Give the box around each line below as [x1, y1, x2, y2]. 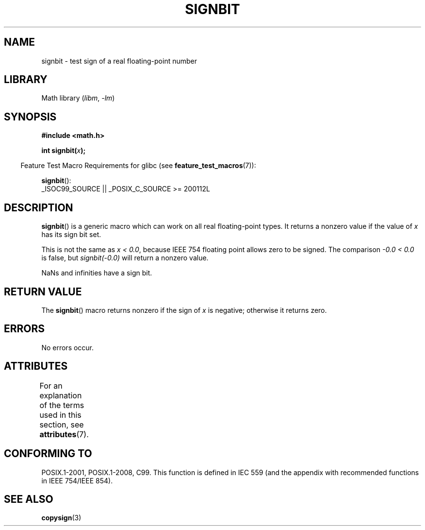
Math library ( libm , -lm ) [41, 94, 115, 103]
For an [39, 380, 63, 391]
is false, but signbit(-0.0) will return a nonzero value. [41, 254, 209, 262]
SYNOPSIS [4, 110, 57, 123]
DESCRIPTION [4, 201, 73, 214]
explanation [39, 390, 82, 400]
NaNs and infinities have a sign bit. [41, 269, 152, 277]
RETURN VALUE [4, 285, 82, 298]
